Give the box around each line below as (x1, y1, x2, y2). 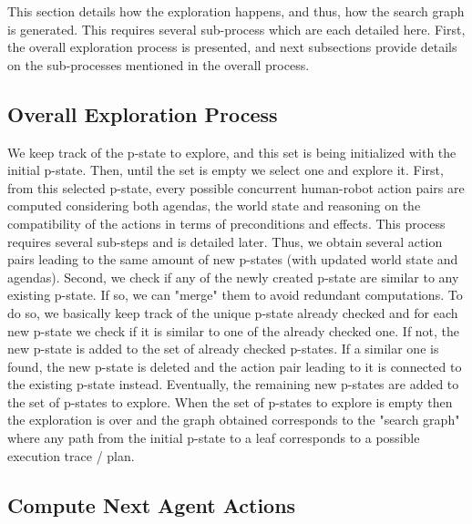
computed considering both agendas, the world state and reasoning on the (7, 196, 421, 215)
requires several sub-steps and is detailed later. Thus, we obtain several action (7, 231, 443, 251)
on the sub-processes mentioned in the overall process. (7, 55, 310, 74)
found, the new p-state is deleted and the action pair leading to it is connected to (7, 356, 462, 375)
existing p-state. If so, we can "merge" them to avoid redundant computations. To (7, 285, 463, 304)
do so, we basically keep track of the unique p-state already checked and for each (7, 303, 458, 322)
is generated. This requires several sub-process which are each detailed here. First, (7, 19, 466, 38)
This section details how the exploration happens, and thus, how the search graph (7, 2, 465, 20)
